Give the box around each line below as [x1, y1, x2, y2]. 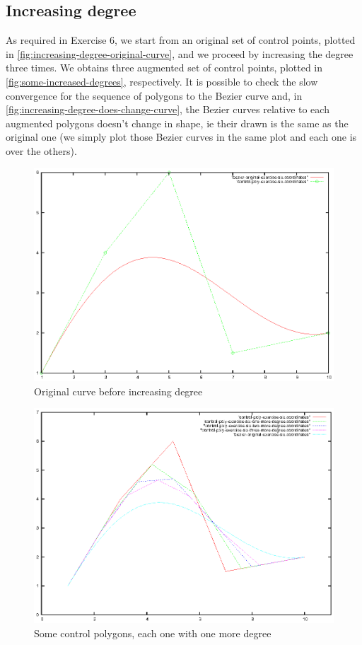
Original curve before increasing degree [34, 383, 203, 398]
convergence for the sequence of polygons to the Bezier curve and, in [6, 88, 303, 103]
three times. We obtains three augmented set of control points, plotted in [6, 60, 323, 75]
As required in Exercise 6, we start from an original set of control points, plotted [6, 33, 356, 47]
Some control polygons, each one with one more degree [34, 625, 271, 640]
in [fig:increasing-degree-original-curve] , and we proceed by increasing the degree [6, 46, 354, 61]
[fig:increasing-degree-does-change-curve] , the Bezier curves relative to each [6, 102, 329, 117]
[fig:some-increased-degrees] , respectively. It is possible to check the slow [6, 74, 318, 88]
